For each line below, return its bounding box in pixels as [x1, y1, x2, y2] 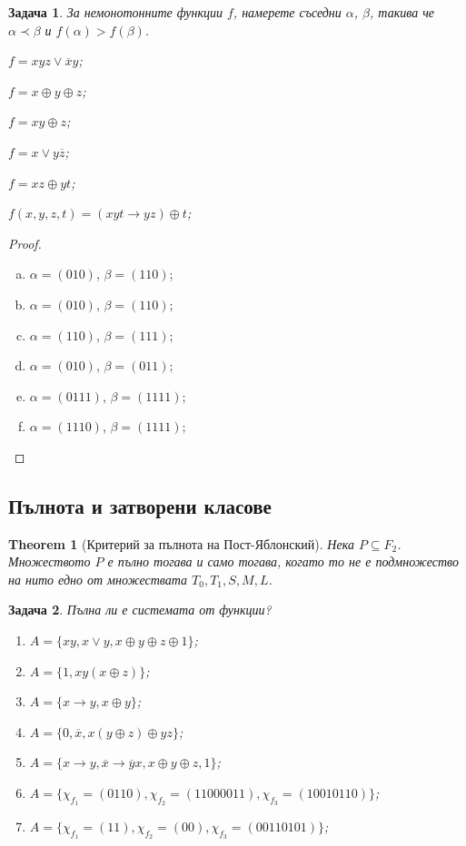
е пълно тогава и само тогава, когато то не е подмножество [107, 552, 459, 571]
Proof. [8, 233, 42, 252]
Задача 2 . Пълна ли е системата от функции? [8, 600, 272, 619]
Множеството [8, 552, 91, 571]
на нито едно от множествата [8, 569, 188, 588]
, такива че [370, 3, 435, 21]
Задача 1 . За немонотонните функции [8, 3, 223, 21]
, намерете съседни [233, 3, 342, 21]
